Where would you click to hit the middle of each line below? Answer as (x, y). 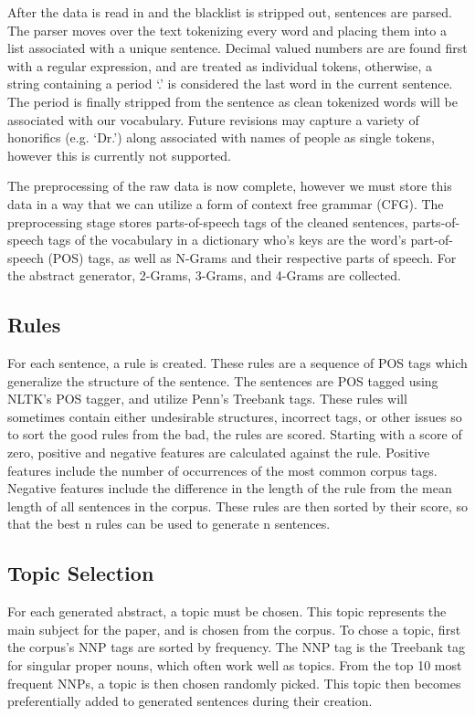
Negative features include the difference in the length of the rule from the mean (230, 488)
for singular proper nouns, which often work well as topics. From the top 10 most (235, 665)
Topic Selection (81, 573)
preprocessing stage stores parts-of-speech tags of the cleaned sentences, (208, 221)
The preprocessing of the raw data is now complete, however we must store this (230, 186)
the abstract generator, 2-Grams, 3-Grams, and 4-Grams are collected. (204, 275)
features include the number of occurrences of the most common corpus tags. (222, 470)
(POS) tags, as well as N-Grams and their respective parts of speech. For (252, 257)
